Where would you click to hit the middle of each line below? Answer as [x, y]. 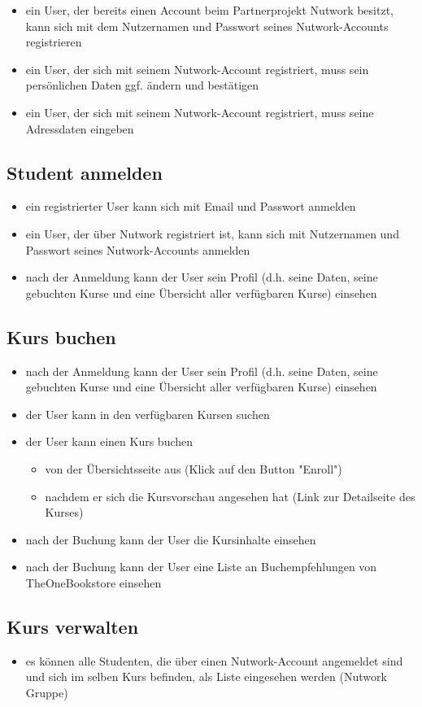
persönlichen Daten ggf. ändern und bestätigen [142, 85]
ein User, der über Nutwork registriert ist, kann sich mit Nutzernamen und [212, 233]
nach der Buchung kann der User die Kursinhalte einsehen [171, 539]
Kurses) [64, 512]
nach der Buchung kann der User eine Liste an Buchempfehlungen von [201, 567]
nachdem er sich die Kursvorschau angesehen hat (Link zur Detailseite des [230, 496]
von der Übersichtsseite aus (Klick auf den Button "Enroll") [194, 468]
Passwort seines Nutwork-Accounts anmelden [138, 249]
